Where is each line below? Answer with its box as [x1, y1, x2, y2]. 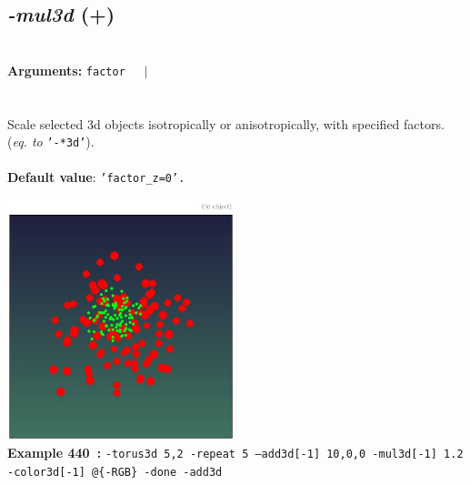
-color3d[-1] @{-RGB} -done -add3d [7, 465, 223, 479]
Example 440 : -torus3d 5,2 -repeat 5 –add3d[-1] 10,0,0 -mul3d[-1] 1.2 [7, 443, 464, 462]
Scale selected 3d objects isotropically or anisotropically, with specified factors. [7, 114, 445, 133]
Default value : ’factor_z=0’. [7, 167, 185, 187]
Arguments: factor [7, 60, 125, 79]
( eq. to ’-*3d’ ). [7, 132, 95, 151]
